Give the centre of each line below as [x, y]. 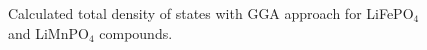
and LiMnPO [48, 32]
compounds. [136, 32]
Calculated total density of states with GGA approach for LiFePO [211, 13]
